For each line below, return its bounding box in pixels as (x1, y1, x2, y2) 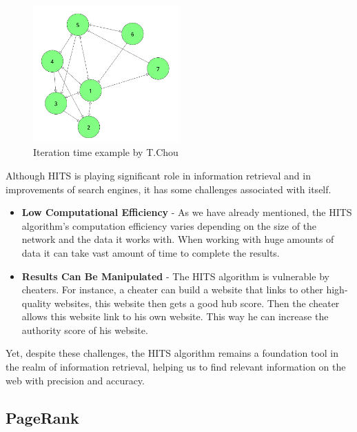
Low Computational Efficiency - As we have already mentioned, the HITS (21, 205, 352, 219)
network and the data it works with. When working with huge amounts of (21, 232, 334, 246)
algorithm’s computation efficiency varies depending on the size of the (21, 218, 317, 233)
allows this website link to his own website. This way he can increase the (21, 309, 329, 324)
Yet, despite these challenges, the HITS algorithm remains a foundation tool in (6, 346, 338, 360)
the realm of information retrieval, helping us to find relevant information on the (6, 360, 346, 374)
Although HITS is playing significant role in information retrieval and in (6, 168, 311, 182)
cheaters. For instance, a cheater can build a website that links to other (21, 282, 323, 297)
